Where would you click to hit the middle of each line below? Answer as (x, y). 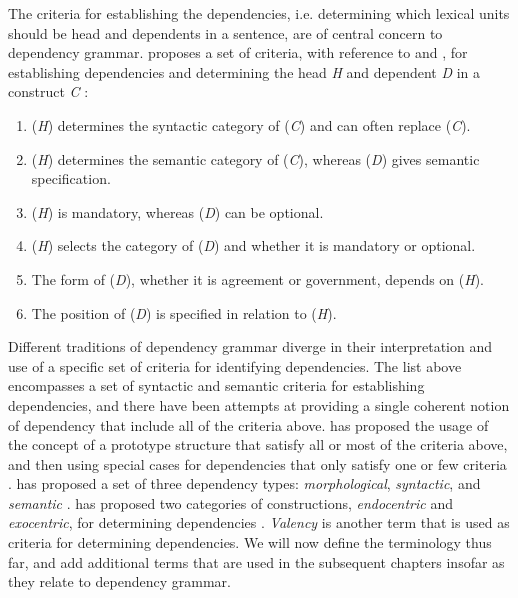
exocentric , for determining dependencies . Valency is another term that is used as (259, 522)
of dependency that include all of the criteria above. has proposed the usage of (248, 424)
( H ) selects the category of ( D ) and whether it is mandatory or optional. (253, 245)
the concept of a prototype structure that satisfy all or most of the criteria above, (258, 444)
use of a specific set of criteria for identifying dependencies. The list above (235, 365)
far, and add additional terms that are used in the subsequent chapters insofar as (256, 561)
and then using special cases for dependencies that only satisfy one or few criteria (257, 463)
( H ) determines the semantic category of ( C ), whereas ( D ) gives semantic (255, 158)
